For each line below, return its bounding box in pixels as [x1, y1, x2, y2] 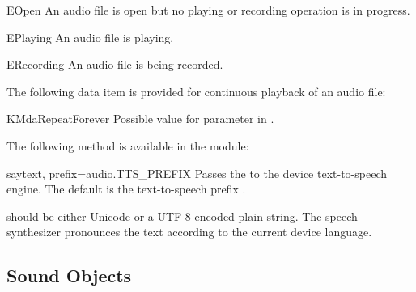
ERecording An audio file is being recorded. [6, 56, 223, 73]
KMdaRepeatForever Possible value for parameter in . [6, 110, 274, 127]
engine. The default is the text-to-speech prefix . [6, 180, 246, 197]
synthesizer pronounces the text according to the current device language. [6, 223, 372, 240]
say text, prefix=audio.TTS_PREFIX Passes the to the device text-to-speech [6, 164, 387, 181]
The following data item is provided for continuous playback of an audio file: [6, 83, 386, 99]
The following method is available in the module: [6, 137, 249, 154]
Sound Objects [6, 263, 132, 288]
